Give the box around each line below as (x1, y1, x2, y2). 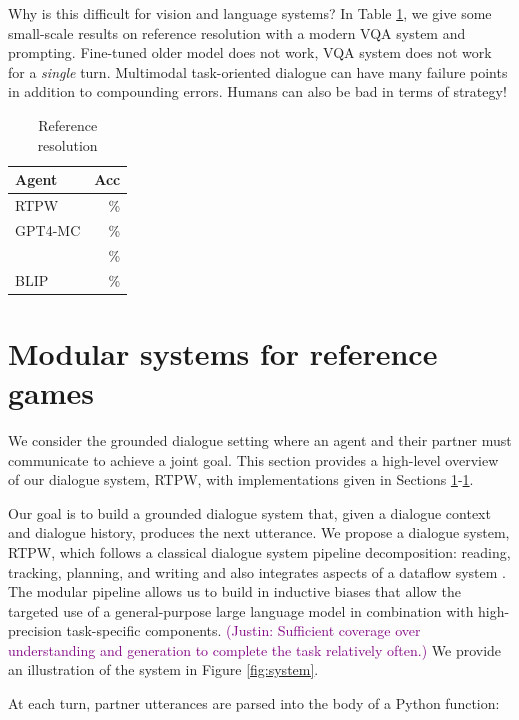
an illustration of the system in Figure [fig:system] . (8, 659, 319, 680)
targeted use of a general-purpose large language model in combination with (8, 600, 474, 621)
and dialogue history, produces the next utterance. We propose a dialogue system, (8, 522, 510, 543)
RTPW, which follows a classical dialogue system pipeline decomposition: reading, (8, 541, 511, 562)
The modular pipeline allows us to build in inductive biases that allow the (8, 581, 462, 602)
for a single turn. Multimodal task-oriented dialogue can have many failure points (8, 61, 508, 82)
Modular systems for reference (8, 332, 438, 373)
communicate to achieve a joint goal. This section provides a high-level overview (8, 449, 499, 470)
